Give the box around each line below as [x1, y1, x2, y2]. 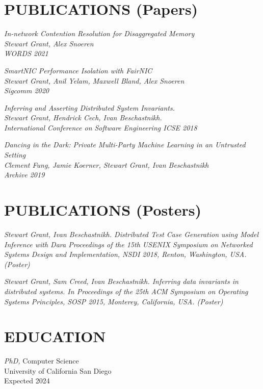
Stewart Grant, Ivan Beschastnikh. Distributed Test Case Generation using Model [4, 228, 259, 239]
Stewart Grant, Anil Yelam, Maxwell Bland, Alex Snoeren [4, 75, 185, 86]
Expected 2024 [4, 375, 50, 386]
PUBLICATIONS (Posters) [4, 199, 202, 220]
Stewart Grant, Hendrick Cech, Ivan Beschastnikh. [4, 112, 162, 123]
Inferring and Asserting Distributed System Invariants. [4, 102, 175, 113]
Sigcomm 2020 [4, 85, 49, 96]
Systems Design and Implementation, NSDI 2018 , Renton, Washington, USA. [4, 249, 247, 260]
